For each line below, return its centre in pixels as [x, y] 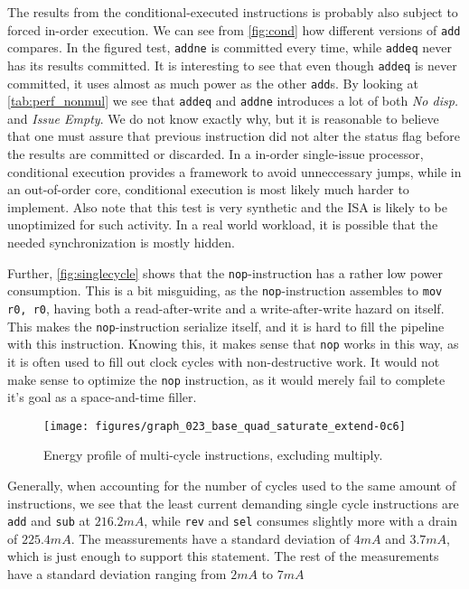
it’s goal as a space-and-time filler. [102, 397]
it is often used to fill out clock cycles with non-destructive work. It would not [224, 361]
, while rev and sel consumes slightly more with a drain [300, 521]
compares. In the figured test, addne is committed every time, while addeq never [230, 47]
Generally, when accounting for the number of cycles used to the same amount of [232, 485]
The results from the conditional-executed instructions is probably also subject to [233, 12]
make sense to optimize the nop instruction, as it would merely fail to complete [226, 379]
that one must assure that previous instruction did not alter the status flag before [234, 136]
